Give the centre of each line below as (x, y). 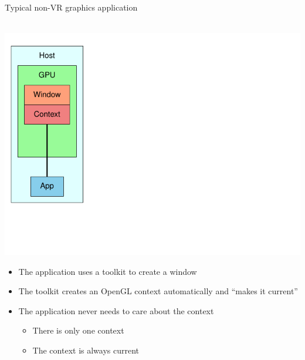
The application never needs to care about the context (116, 310)
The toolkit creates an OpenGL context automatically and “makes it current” (158, 291)
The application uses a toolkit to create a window (108, 271)
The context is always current (86, 350)
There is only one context (78, 330)
